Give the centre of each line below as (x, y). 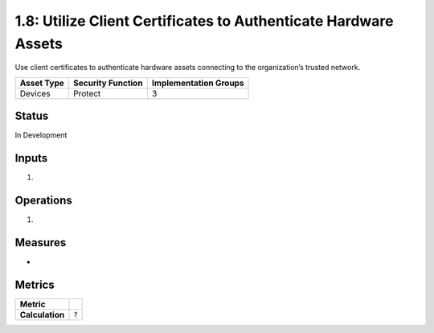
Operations (43, 200)
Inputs (31, 158)
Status (32, 116)
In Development (41, 135)
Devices (35, 93)
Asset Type (42, 83)
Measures (41, 243)
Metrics (35, 284)
